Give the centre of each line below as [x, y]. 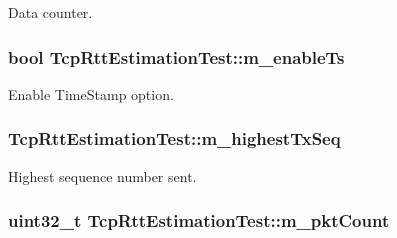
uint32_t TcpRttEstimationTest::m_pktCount [199, 220]
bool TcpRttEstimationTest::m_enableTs [176, 56]
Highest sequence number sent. [102, 175]
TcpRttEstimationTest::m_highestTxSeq [174, 138]
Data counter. [50, 12]
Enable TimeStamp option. [91, 93]
